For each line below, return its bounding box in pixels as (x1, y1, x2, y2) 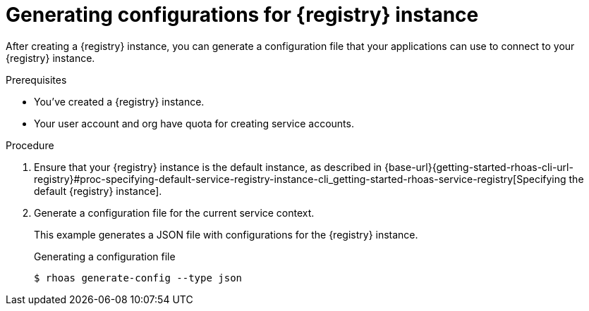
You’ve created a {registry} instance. (34, 95, 205, 108)
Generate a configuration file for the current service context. (34, 206, 315, 219)
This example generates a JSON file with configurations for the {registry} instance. (34, 228, 418, 241)
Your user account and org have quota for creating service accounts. (34, 117, 354, 129)
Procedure (6, 139, 54, 151)
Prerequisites (6, 73, 67, 86)
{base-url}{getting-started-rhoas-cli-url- (384, 160, 573, 173)
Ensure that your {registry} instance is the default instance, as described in (34, 160, 382, 173)
